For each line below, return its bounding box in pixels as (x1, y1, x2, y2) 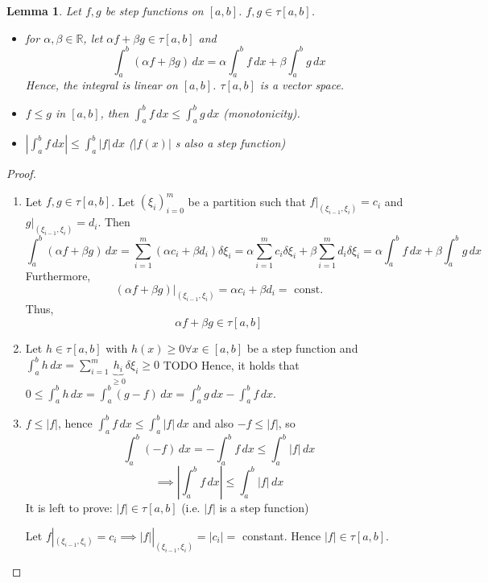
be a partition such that (188, 192, 306, 209)
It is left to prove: (25, 498, 113, 515)
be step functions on (105, 2, 204, 19)
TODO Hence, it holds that (163, 356, 300, 373)
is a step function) (219, 498, 309, 515)
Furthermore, (25, 267, 91, 284)
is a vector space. (259, 76, 345, 93)
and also (192, 414, 234, 431)
